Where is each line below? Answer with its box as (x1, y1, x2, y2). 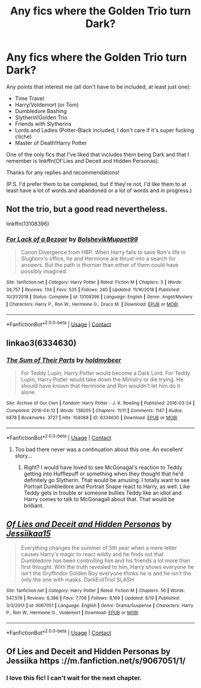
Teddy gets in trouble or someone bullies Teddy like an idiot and (23, 489, 182, 496)
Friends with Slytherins (14, 120, 72, 127)
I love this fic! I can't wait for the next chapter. (6, 674, 142, 682)
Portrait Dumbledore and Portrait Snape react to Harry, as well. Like (23, 483, 190, 490)
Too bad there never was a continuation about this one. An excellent (14, 445, 183, 453)
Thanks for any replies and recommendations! (6, 169, 120, 176)
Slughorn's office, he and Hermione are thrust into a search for (20, 255, 176, 262)
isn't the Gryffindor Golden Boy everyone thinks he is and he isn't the (20, 570, 191, 577)
